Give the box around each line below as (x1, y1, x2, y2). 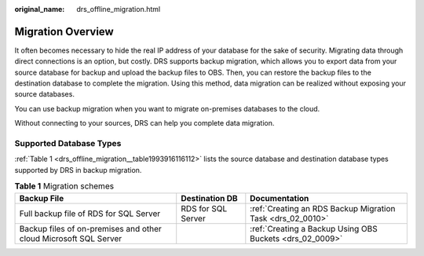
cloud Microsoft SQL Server (19, 232, 122, 243)
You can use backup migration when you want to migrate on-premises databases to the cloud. (14, 104, 320, 113)
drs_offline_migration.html (76, 5, 161, 13)
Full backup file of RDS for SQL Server (19, 208, 161, 219)
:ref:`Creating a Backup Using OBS (250, 223, 378, 234)
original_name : (14, 5, 65, 13)
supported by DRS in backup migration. (14, 165, 142, 174)
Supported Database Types (14, 138, 122, 149)
